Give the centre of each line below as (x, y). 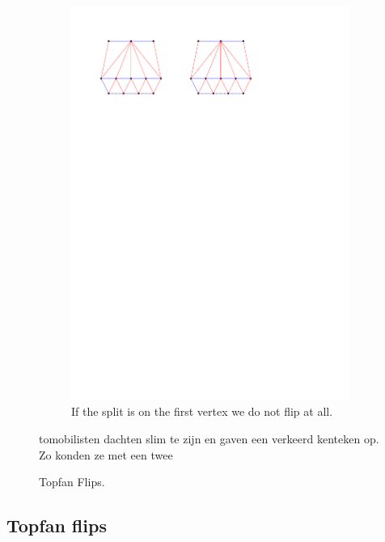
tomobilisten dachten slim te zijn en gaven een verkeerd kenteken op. (209, 438)
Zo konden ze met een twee (106, 454)
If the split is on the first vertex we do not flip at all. (202, 411)
